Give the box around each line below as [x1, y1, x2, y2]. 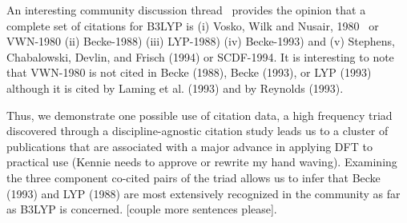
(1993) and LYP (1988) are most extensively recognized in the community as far [6, 185, 401, 201]
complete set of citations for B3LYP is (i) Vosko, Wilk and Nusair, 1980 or [6, 17, 379, 34]
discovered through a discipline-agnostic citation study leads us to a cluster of [6, 122, 389, 139]
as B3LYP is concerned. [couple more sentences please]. [6, 201, 277, 217]
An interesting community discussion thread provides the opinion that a [6, 2, 366, 18]
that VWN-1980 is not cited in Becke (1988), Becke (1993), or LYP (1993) [6, 64, 372, 81]
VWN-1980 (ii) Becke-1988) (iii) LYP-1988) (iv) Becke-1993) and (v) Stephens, [6, 33, 395, 50]
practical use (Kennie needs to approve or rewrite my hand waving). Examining [6, 153, 397, 170]
